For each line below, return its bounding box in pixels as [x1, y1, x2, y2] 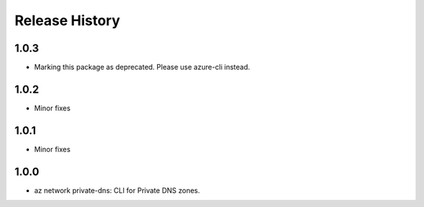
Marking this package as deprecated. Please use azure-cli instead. [34, 63, 250, 72]
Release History [14, 12, 121, 29]
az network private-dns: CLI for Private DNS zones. [34, 185, 200, 195]
